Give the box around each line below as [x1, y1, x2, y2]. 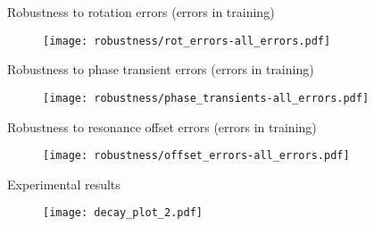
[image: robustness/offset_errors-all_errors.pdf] [43, 149, 350, 163]
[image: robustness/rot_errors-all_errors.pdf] [43, 34, 331, 47]
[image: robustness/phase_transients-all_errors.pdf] [43, 91, 370, 105]
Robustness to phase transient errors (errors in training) [7, 60, 314, 79]
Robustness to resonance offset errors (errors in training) [7, 117, 317, 136]
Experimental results [7, 174, 121, 193]
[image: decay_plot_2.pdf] [43, 206, 203, 220]
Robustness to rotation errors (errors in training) [7, 3, 275, 21]
